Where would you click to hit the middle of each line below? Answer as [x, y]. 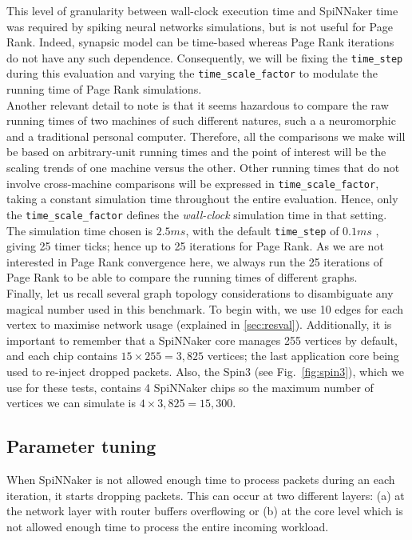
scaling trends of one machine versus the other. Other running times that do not [203, 168]
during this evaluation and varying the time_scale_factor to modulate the [192, 73]
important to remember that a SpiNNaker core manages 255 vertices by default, [202, 340]
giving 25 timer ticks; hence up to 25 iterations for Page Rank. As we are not [195, 246]
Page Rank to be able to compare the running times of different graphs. [182, 277]
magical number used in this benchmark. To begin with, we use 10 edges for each [205, 308]
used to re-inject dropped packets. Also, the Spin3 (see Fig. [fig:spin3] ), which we [206, 371]
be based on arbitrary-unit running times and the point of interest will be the [196, 152]
